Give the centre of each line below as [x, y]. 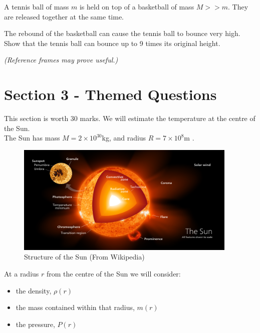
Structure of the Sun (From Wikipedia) [84, 257]
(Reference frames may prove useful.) [61, 60]
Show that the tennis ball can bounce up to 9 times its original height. [112, 43]
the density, [34, 290]
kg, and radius [124, 138]
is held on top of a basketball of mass [137, 6]
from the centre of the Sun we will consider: [114, 274]
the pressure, [35, 324]
